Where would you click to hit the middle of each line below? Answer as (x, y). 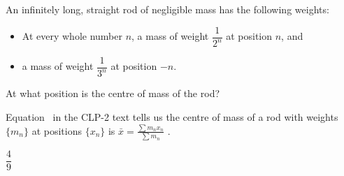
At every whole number (72, 36)
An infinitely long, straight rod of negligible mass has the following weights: (167, 9)
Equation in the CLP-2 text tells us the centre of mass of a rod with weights (172, 117)
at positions (57, 130)
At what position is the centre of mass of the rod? (113, 93)
